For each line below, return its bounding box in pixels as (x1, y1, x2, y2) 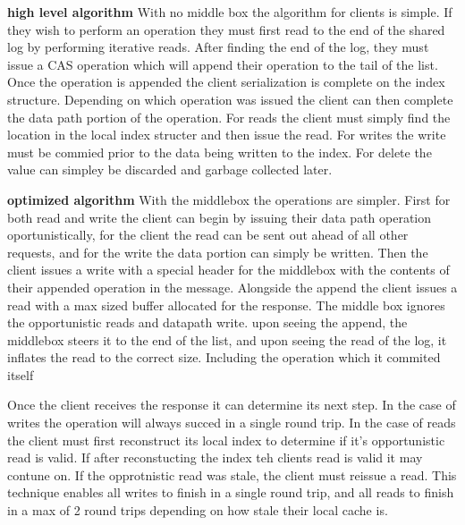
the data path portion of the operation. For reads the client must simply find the (7, 107, 451, 126)
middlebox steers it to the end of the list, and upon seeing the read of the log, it (7, 330, 447, 349)
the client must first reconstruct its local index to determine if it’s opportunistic (7, 430, 445, 449)
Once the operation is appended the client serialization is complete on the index (7, 72, 445, 91)
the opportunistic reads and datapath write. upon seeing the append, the (7, 313, 408, 332)
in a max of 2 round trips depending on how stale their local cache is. (7, 501, 388, 520)
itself (7, 365, 34, 384)
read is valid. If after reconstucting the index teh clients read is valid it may (7, 448, 423, 467)
